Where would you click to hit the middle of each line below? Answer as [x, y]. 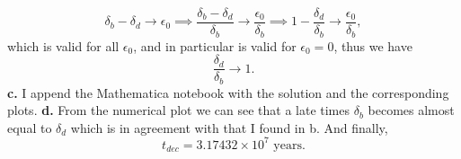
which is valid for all [63, 45]
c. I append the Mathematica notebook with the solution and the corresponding [228, 92]
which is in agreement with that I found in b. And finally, [229, 127]
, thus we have [373, 45]
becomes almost [411, 110]
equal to [30, 127]
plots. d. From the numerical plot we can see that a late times [178, 110]
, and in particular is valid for [215, 45]
